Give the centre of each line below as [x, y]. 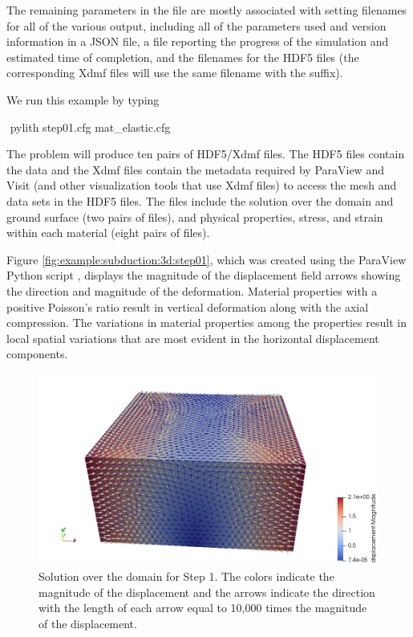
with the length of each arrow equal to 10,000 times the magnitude [203, 608]
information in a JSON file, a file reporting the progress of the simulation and [198, 41]
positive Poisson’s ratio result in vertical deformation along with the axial [188, 306]
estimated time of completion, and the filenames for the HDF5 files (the [183, 57]
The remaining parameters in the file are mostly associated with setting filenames [207, 10]
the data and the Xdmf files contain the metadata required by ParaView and [195, 169]
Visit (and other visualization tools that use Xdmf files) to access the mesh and [202, 185]
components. [37, 354]
